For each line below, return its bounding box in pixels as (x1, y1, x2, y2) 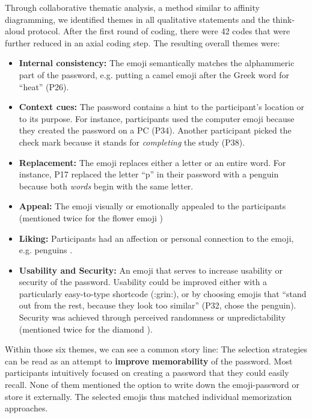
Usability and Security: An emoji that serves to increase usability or (19, 263, 283, 276)
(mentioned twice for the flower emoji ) (19, 211, 164, 224)
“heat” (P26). (19, 80, 69, 93)
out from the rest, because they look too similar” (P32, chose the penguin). (19, 299, 296, 312)
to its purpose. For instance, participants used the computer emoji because (19, 112, 295, 124)
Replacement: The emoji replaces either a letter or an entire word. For (19, 156, 286, 168)
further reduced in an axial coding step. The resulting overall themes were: (5, 36, 280, 49)
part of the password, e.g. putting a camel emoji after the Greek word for (19, 68, 290, 81)
